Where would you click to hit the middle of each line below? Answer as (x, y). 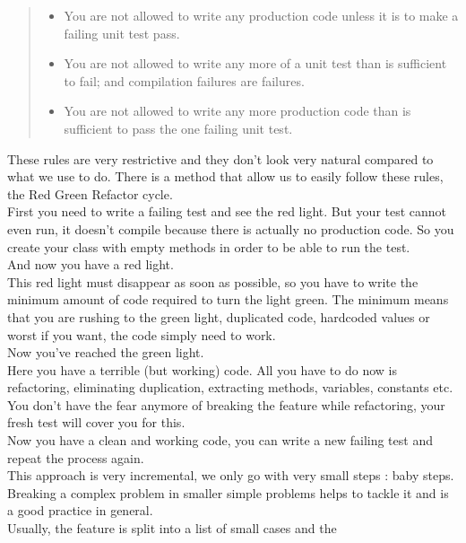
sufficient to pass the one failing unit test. (178, 128)
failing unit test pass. (122, 33)
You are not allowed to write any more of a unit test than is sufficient (255, 63)
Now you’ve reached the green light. (106, 352)
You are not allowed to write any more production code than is (237, 111)
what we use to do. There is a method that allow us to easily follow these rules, (225, 176)
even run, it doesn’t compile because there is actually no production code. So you (231, 228)
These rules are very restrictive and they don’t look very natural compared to (220, 158)
